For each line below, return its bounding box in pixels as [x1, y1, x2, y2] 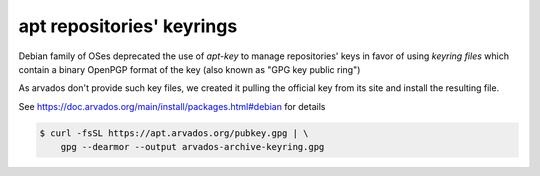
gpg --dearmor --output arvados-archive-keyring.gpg [60, 141, 325, 153]
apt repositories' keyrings [18, 15, 238, 37]
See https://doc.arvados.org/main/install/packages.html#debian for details [18, 100, 326, 112]
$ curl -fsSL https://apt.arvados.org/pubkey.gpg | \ [39, 127, 309, 139]
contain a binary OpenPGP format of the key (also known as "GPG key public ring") [18, 63, 361, 75]
